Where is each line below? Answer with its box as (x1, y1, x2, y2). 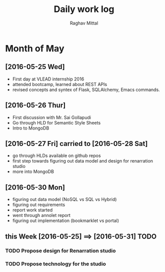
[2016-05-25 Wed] (5, 62, 65, 71)
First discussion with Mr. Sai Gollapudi (12, 114, 91, 120)
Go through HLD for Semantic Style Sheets (12, 119, 101, 125)
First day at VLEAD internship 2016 (12, 76, 84, 82)
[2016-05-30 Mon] (5, 183, 65, 191)
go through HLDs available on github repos (12, 152, 101, 158)
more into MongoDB (12, 168, 54, 174)
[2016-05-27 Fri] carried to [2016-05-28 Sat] (5, 139, 148, 148)
